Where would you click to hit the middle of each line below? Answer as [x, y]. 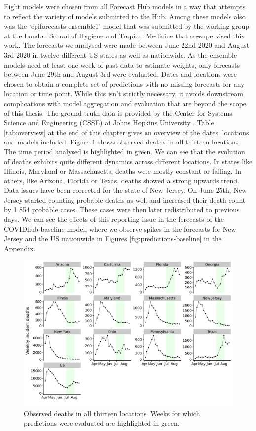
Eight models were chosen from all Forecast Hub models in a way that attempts [125, 6]
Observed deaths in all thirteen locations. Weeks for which [112, 413]
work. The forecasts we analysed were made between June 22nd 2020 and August [127, 45]
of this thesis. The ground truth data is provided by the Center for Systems [118, 113]
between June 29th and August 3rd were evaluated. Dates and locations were [121, 74]
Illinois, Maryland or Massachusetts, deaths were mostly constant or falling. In [123, 171]
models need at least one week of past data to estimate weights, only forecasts [122, 64]
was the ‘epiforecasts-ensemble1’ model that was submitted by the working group [127, 26]
